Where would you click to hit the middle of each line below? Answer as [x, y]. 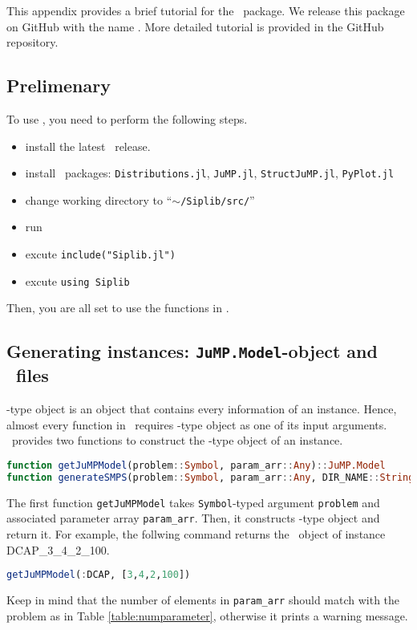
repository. [32, 42]
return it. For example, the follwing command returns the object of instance [196, 534]
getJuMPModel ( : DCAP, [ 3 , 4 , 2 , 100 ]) [99, 575]
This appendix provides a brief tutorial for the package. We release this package [206, 10]
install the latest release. [88, 146]
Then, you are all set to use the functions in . [118, 308]
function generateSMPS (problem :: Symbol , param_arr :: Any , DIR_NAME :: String [211, 477]
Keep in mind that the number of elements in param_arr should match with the [203, 600]
